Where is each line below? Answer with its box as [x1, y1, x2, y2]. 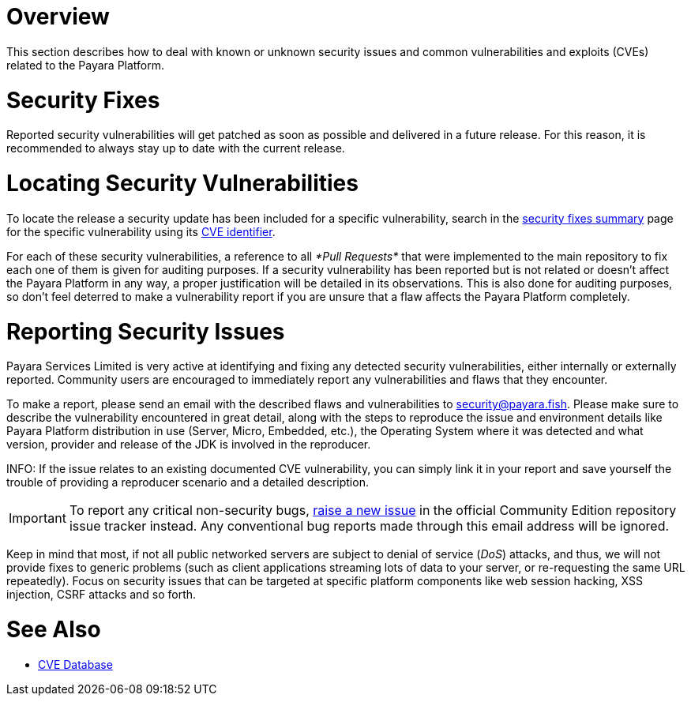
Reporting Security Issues [6, 317, 285, 345]
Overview [6, 3, 110, 30]
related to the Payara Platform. [6, 58, 165, 72]
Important [9, 510, 66, 527]
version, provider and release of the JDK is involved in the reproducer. [6, 437, 371, 452]
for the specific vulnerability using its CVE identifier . [6, 224, 276, 238]
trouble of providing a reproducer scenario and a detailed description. [6, 475, 369, 490]
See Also [6, 616, 101, 643]
